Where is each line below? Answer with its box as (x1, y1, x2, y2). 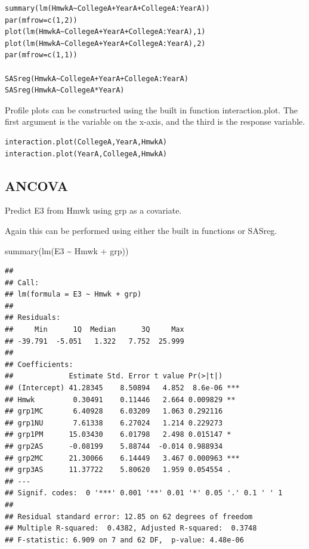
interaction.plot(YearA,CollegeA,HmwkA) (5, 149, 168, 158)
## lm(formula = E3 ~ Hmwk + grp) (5, 290, 142, 299)
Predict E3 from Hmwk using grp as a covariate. (5, 204, 182, 217)
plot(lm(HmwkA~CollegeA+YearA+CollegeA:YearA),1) (5, 27, 206, 36)
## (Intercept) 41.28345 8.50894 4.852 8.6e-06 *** (5, 384, 240, 393)
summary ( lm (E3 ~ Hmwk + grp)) (5, 244, 129, 257)
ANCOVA (5, 176, 68, 195)
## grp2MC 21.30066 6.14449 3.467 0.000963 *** (5, 454, 240, 462)
